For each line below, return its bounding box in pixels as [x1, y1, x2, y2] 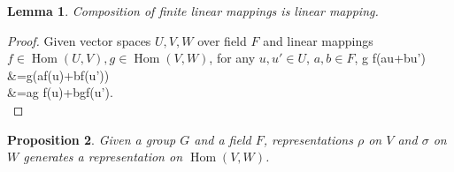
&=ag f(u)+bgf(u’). [7, 83, 113, 101]
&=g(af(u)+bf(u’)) [7, 65, 110, 84]
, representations [263, 130, 353, 148]
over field [197, 31, 247, 49]
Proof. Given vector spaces [7, 31, 151, 49]
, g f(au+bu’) [354, 49, 426, 67]
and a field [194, 130, 251, 148]
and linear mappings [263, 31, 373, 49]
